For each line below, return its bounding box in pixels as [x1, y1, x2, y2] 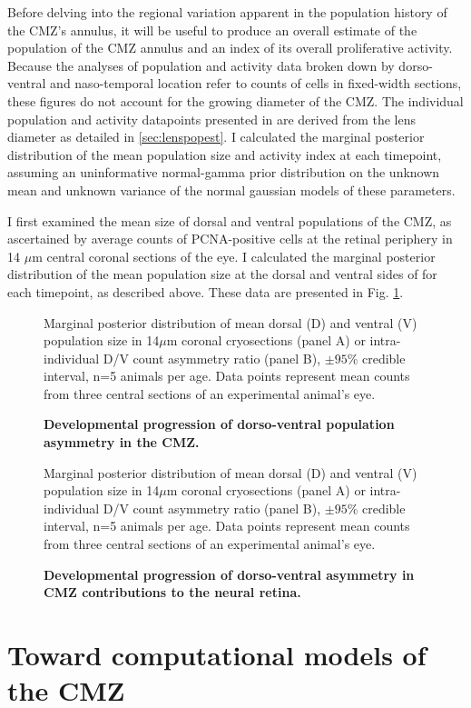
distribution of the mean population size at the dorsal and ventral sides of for [7, 264, 437, 284]
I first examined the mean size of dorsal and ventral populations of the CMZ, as [7, 211, 452, 230]
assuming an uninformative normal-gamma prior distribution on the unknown [7, 163, 440, 182]
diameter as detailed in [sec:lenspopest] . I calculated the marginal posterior [7, 127, 425, 146]
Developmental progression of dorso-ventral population [44, 414, 395, 434]
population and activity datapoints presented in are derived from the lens [7, 109, 416, 128]
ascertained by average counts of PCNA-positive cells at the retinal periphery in [7, 229, 453, 248]
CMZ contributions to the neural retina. [44, 583, 301, 602]
